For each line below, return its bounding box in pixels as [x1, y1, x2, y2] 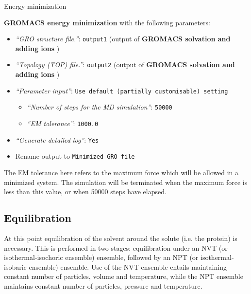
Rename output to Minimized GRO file [15, 151, 135, 161]
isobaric [4, 261, 27, 272]
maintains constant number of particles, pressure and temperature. [4, 280, 202, 291]
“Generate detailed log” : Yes [15, 134, 99, 145]
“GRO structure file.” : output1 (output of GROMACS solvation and [15, 34, 231, 44]
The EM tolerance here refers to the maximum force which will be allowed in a [4, 167, 239, 177]
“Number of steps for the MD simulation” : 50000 [27, 102, 172, 112]
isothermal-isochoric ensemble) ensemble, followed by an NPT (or [4, 252, 199, 262]
